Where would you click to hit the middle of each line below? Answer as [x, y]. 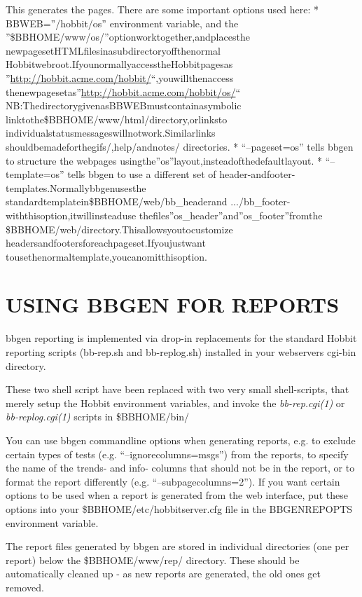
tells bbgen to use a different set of [142, 174]
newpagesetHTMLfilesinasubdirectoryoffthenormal [113, 50]
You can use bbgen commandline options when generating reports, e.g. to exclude [181, 440]
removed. [25, 587]
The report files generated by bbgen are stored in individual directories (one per [177, 546]
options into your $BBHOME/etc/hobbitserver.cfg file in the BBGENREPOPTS [179, 508]
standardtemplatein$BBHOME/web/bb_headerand [117, 201]
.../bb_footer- [260, 201]
